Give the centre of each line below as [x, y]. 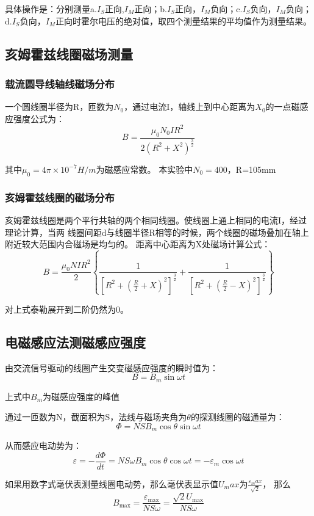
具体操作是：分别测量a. [51, 9]
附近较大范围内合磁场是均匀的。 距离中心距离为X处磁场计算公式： [138, 244]
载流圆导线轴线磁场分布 [60, 83]
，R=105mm [252, 169]
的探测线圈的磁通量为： [237, 417]
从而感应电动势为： [43, 445]
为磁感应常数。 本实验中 [145, 169]
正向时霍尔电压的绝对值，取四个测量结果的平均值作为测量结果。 [184, 20]
